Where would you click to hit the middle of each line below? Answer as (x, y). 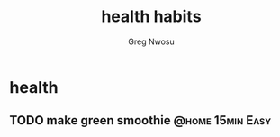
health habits (151, 17)
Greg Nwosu (151, 41)
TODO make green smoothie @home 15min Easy (140, 120)
